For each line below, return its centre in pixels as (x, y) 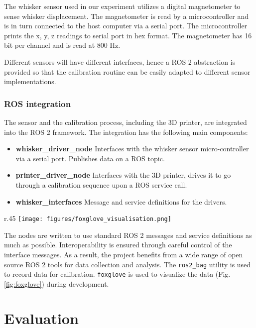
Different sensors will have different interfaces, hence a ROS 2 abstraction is (120, 61)
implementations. (30, 81)
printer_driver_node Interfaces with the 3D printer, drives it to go (123, 175)
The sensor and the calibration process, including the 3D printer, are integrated (126, 122)
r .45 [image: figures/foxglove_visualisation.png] (88, 218)
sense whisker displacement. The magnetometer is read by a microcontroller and (126, 16)
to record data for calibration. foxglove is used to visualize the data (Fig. (117, 274)
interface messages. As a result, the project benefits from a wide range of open (124, 254)
